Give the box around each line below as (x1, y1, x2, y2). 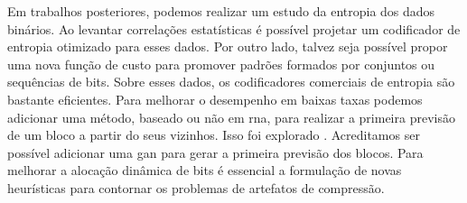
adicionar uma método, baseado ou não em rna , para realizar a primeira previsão (7, 107, 455, 126)
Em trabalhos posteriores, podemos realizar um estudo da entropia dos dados (7, 2, 435, 20)
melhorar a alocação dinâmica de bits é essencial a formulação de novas (7, 161, 402, 180)
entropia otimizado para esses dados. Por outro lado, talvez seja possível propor (7, 37, 448, 56)
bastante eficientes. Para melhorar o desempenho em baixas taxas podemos (7, 89, 423, 108)
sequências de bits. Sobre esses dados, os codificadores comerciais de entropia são (7, 72, 455, 91)
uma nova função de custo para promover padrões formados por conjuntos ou (7, 54, 435, 73)
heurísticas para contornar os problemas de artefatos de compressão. (7, 178, 385, 197)
